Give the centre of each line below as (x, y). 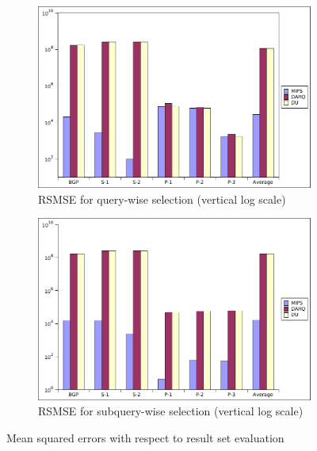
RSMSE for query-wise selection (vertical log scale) (162, 199)
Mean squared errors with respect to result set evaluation (145, 437)
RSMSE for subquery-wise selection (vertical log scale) (171, 411)
